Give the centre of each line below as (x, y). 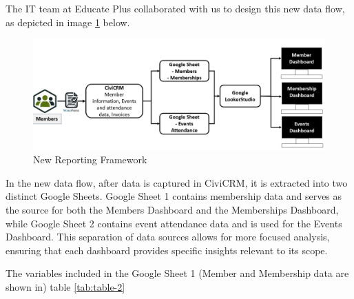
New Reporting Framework (90, 159)
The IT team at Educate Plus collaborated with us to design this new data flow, (175, 8)
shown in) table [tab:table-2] (65, 287)
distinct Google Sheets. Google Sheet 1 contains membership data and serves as (174, 196)
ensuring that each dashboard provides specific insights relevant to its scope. (167, 250)
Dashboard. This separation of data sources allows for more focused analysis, (168, 237)
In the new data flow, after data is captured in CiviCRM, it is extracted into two (177, 182)
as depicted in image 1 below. (68, 22)
